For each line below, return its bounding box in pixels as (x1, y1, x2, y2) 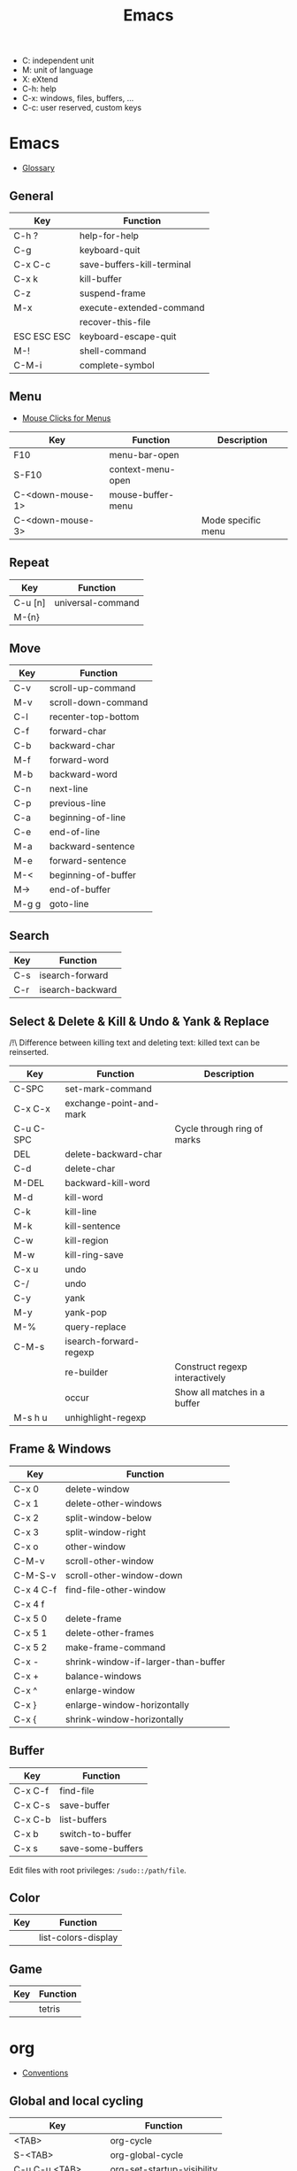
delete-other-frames (65, 1626, 155, 1639)
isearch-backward (39, 984, 118, 996)
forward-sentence (49, 855, 126, 867)
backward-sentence (49, 841, 135, 853)
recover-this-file (79, 315, 151, 328)
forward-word (49, 754, 109, 766)
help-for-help (79, 229, 140, 242)
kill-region (65, 1235, 109, 1246)
